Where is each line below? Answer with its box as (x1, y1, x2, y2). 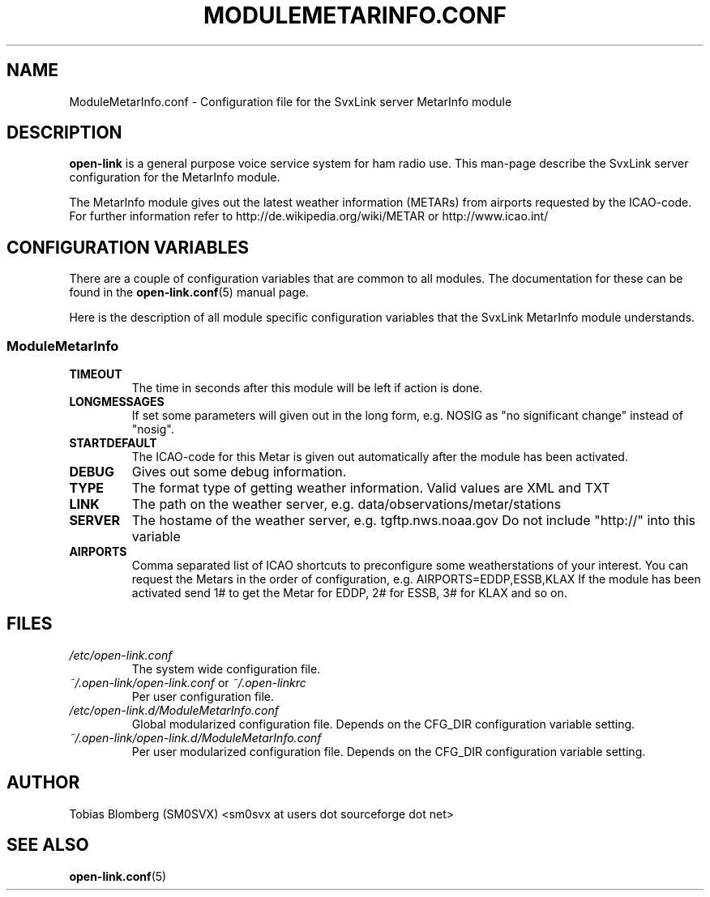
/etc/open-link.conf (69, 647, 173, 662)
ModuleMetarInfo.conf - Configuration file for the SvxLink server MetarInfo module (69, 94, 512, 109)
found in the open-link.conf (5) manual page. (69, 285, 310, 300)
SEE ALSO (6, 835, 89, 856)
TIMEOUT (69, 367, 122, 382)
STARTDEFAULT (69, 436, 157, 451)
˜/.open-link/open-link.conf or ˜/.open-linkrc (69, 675, 306, 690)
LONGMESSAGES (69, 395, 165, 409)
